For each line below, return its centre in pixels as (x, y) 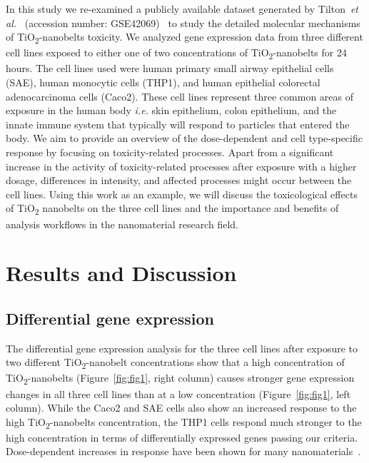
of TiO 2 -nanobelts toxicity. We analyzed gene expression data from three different (184, 37)
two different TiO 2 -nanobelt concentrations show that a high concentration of (175, 363)
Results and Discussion (121, 273)
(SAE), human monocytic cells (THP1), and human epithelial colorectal (163, 82)
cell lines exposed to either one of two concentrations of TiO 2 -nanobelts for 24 (176, 54)
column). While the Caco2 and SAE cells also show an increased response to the (181, 408)
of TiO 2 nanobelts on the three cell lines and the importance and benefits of (172, 209)
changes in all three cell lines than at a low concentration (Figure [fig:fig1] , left (178, 393)
